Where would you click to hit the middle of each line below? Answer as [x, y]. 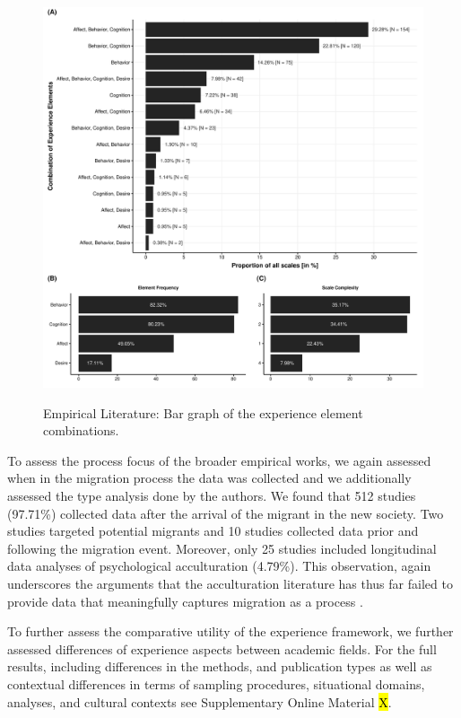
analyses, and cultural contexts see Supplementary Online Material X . [200, 701]
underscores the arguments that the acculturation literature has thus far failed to [230, 583]
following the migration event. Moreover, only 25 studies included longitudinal [222, 548]
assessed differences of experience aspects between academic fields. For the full [222, 648]
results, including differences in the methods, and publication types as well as [220, 666]
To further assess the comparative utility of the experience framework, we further [230, 631]
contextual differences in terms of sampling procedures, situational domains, [216, 683]
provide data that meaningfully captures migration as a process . [185, 601]
